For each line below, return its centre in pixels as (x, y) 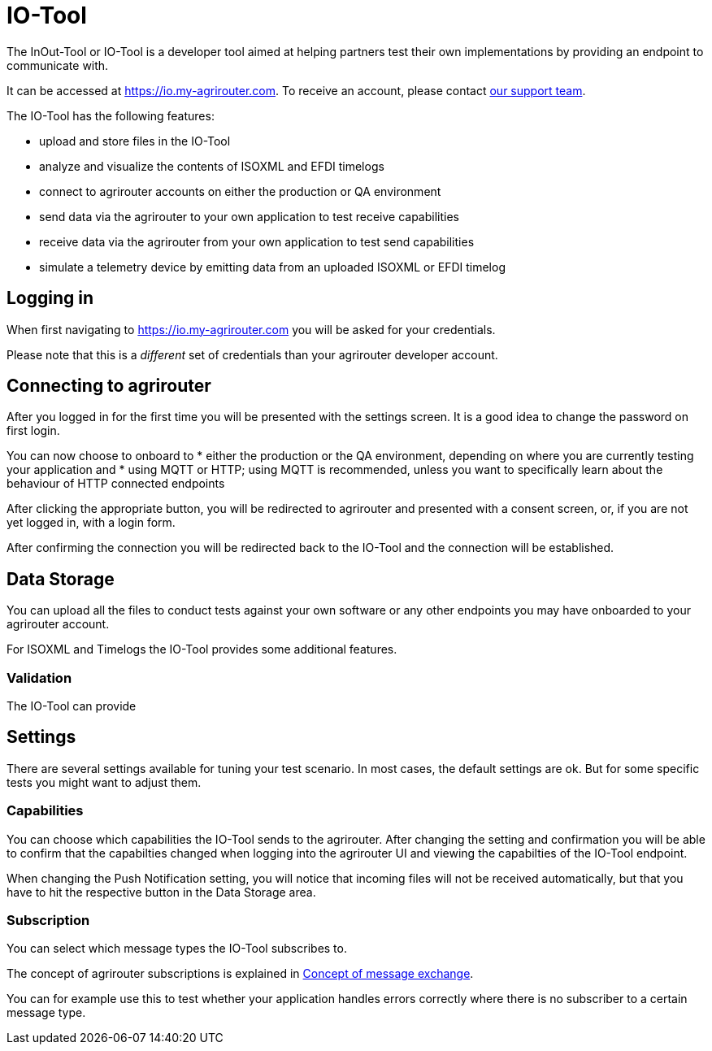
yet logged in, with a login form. (91, 523)
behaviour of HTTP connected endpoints (116, 484)
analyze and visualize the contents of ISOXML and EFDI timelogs (212, 166)
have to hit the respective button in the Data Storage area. (161, 892)
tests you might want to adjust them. (104, 782)
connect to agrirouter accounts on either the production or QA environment (240, 191)
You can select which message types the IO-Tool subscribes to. (177, 949)
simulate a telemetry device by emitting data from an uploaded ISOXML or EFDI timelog (272, 267)
